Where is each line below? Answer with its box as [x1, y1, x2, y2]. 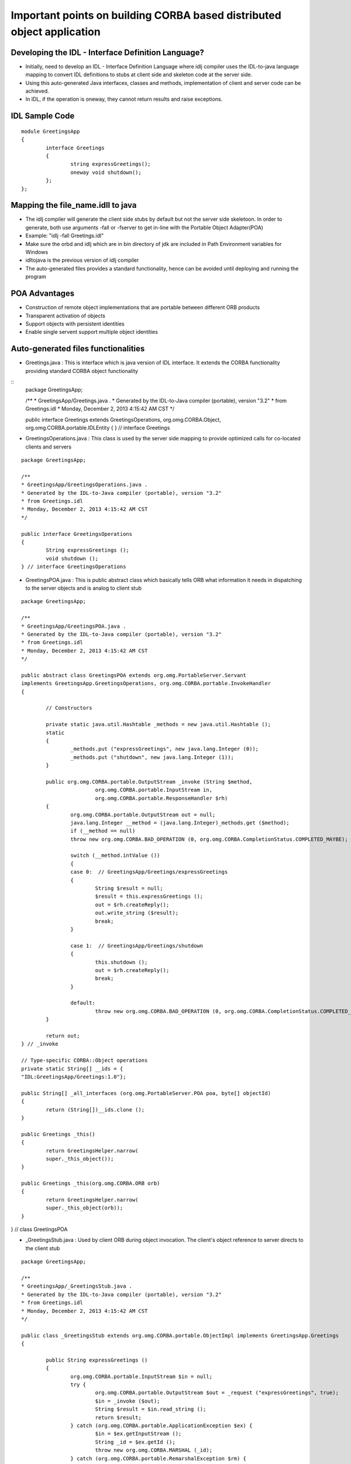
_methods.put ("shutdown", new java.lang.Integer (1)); [70, 754, 234, 761]
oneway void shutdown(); [70, 169, 142, 176]
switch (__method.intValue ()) [70, 852, 160, 859]
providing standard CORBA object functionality [25, 367, 139, 374]
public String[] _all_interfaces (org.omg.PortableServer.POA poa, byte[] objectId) [21, 1090, 271, 1096]
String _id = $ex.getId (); [95, 1438, 175, 1445]
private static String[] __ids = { [21, 1065, 123, 1072]
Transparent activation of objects [25, 312, 105, 319]
